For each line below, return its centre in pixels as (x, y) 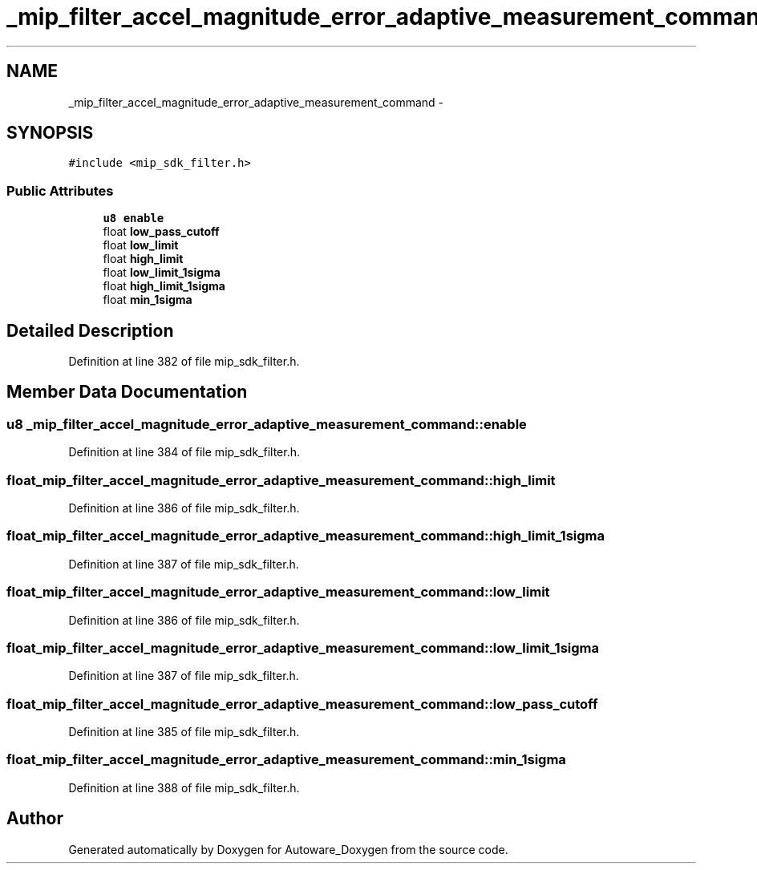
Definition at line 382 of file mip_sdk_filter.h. (184, 362)
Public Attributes (60, 190)
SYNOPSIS (50, 133)
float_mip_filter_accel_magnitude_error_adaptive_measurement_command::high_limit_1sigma (306, 536)
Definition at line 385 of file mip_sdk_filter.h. (184, 732)
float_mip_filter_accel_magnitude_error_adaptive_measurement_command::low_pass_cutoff (302, 704)
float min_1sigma (148, 300)
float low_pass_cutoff (161, 232)
